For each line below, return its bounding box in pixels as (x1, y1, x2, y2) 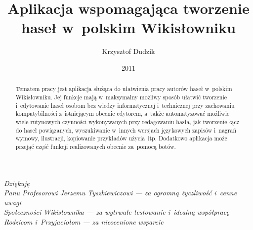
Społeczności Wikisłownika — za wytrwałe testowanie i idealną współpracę (4, 207, 229, 217)
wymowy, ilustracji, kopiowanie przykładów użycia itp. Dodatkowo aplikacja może (15, 134, 227, 142)
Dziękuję (4, 178, 30, 188)
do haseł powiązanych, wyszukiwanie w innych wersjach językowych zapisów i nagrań (15, 126, 237, 134)
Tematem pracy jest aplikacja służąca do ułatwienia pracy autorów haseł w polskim (15, 85, 232, 93)
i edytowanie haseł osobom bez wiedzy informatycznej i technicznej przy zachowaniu (15, 101, 235, 109)
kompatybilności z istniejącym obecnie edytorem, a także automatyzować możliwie (15, 109, 230, 118)
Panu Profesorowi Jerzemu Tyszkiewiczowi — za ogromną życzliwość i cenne (4, 187, 237, 198)
